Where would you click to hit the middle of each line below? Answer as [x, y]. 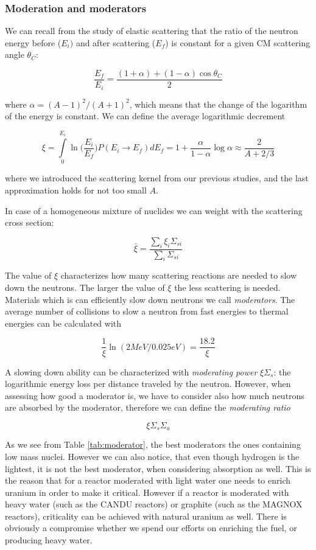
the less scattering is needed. [227, 287]
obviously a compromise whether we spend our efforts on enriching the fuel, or [151, 528]
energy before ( [33, 42]
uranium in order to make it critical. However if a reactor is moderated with [147, 492]
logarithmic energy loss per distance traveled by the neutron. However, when [148, 384]
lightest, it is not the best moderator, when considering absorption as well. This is [158, 468]
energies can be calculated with [63, 323]
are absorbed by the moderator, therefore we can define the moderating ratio [148, 407]
